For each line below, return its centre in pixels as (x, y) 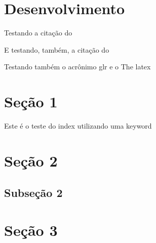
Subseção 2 (33, 193)
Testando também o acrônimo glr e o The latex (77, 67)
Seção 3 (31, 230)
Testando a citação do (38, 33)
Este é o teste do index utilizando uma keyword (78, 126)
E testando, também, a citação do (57, 49)
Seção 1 (31, 102)
